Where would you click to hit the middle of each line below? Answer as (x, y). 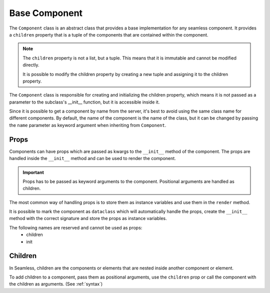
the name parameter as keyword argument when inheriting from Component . (88, 125)
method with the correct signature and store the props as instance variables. (88, 218)
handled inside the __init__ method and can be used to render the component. (92, 158)
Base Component (46, 13)
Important (33, 172)
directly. (31, 65)
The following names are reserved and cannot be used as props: (76, 227)
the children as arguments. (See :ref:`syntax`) (56, 284)
